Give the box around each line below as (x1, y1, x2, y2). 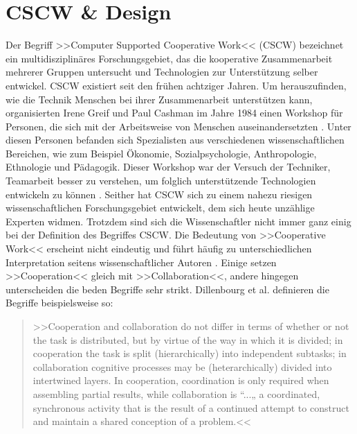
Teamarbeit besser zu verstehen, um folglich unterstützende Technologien (6, 173, 316, 188)
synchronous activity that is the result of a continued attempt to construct (33, 400, 349, 415)
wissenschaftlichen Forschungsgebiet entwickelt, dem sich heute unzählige (6, 200, 315, 215)
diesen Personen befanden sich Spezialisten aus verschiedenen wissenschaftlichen (6, 132, 345, 147)
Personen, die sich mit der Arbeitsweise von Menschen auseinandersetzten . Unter (6, 119, 351, 133)
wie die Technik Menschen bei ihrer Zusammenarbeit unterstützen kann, (6, 92, 313, 106)
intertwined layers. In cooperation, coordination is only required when (33, 373, 329, 388)
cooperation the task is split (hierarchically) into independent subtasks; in (33, 346, 347, 361)
